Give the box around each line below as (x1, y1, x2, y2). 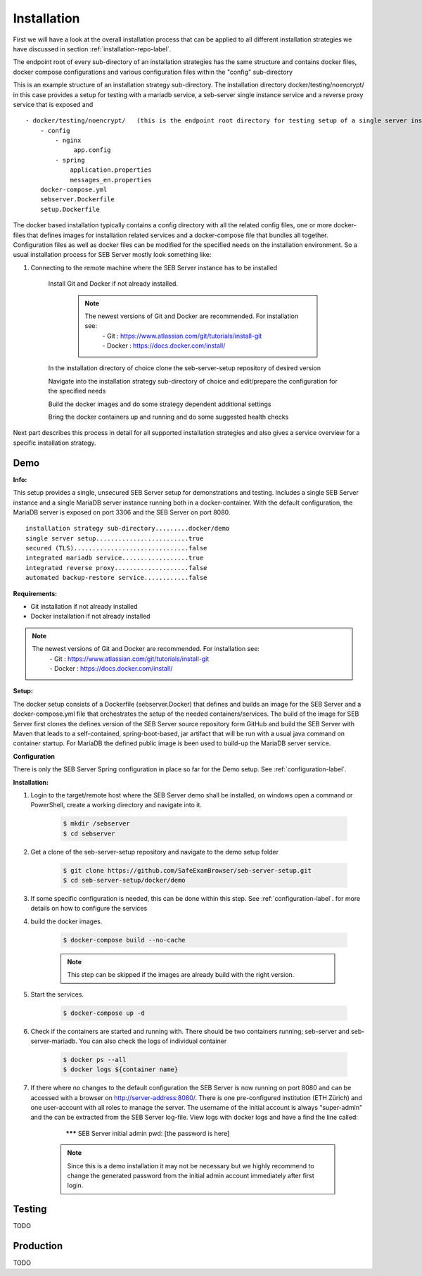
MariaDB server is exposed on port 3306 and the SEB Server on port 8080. (13, 507, 231, 517)
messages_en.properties (70, 176, 152, 184)
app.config (73, 146, 111, 154)
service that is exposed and (13, 100, 94, 108)
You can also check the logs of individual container (78, 1037, 227, 1045)
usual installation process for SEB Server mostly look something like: (13, 251, 212, 259)
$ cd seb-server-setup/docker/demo (63, 876, 186, 885)
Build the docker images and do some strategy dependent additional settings (48, 400, 271, 408)
